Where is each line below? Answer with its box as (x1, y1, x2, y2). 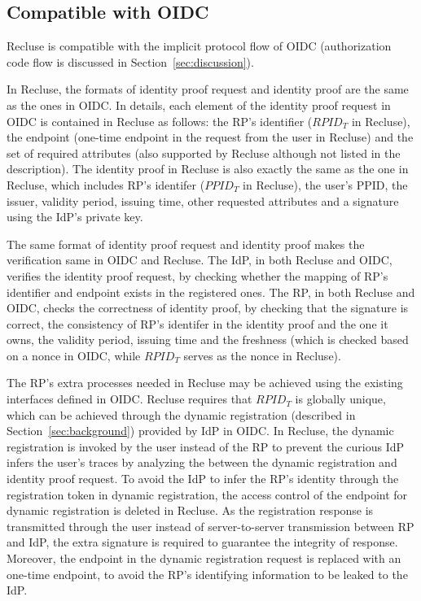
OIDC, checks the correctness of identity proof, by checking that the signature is (7, 299, 409, 316)
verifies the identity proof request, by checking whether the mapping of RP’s (7, 267, 388, 284)
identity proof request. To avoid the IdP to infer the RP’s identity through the (7, 470, 399, 487)
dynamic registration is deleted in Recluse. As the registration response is (7, 502, 374, 519)
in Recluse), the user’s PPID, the (243, 176, 408, 193)
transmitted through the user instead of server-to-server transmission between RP (7, 517, 414, 534)
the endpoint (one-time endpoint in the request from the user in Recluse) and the (7, 128, 414, 146)
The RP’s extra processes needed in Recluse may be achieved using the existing (7, 374, 403, 391)
